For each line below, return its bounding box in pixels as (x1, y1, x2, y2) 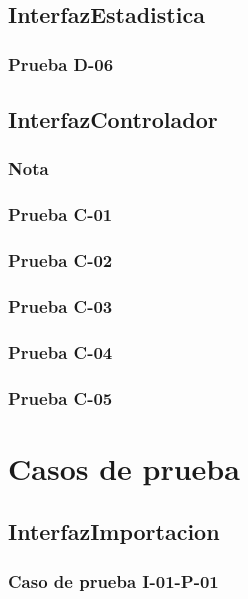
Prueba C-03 (8, 293, 113, 318)
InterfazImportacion (8, 516, 220, 547)
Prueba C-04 (8, 339, 113, 364)
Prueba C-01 (8, 202, 113, 227)
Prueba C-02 (8, 248, 113, 273)
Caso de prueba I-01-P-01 (8, 568, 219, 593)
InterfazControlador (8, 104, 218, 135)
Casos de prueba (8, 447, 240, 488)
